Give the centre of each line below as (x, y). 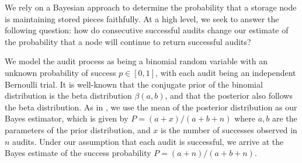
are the (284, 118)
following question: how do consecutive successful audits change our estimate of (147, 30)
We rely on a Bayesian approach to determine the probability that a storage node (151, 7)
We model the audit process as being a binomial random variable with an (136, 61)
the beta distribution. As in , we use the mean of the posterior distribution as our (151, 107)
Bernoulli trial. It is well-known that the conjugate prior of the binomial (134, 84)
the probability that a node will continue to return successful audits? (128, 41)
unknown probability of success (60, 72)
